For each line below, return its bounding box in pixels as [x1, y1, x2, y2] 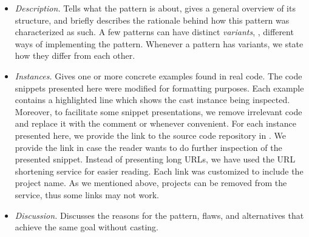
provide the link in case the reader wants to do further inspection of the [15, 141, 282, 153]
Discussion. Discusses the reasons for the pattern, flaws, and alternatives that [15, 209, 304, 221]
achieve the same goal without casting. [15, 221, 158, 233]
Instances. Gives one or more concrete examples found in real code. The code [15, 69, 302, 82]
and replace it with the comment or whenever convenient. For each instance [15, 117, 296, 130]
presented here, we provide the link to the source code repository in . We [15, 129, 286, 141]
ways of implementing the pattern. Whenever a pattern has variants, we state [15, 37, 304, 50]
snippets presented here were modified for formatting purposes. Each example [15, 81, 304, 94]
